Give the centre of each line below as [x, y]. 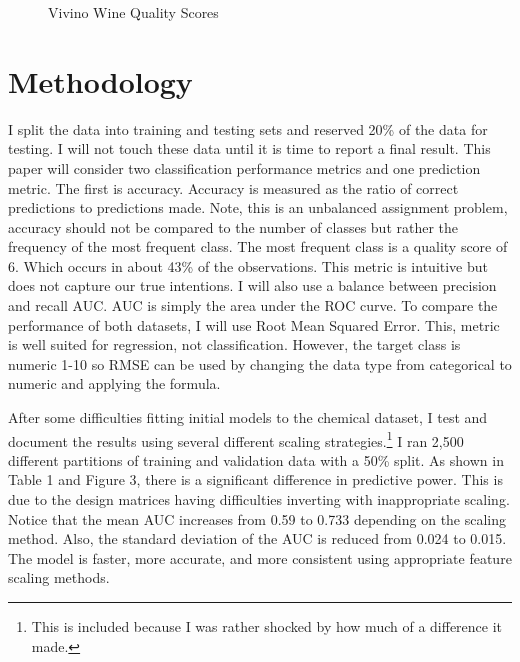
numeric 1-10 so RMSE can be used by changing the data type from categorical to [260, 363]
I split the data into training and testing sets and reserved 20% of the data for [248, 128]
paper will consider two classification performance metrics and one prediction [244, 167]
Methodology [100, 80]
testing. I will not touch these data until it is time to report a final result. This [249, 148]
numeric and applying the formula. [114, 383]
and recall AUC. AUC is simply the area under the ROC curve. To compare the [253, 305]
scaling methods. [59, 577]
